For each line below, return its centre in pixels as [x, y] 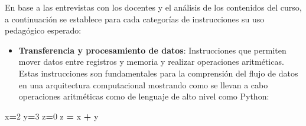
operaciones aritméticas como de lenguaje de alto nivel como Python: [144, 96]
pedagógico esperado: [43, 30]
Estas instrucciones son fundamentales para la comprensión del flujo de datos [158, 73]
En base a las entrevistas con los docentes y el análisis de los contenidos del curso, [153, 7]
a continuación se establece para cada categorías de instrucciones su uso [135, 19]
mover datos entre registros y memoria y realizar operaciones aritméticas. [151, 62]
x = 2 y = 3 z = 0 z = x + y [52, 116]
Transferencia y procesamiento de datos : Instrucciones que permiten [152, 50]
